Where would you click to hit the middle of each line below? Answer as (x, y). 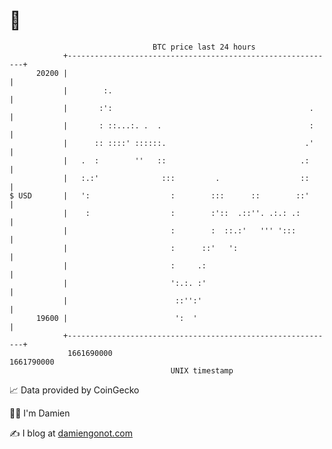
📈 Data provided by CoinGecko (74, 390)
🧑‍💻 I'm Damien (40, 413)
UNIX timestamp (202, 370)
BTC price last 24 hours (204, 47)
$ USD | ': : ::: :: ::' (159, 195)
